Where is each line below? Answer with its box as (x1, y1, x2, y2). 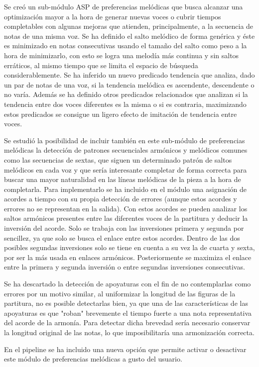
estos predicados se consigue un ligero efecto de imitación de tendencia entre (4, 108, 237, 119)
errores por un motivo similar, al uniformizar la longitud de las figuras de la (4, 288, 236, 298)
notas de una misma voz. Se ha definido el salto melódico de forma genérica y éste (4, 30, 255, 41)
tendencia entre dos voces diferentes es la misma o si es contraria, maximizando (4, 98, 247, 109)
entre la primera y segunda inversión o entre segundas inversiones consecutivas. (4, 262, 245, 272)
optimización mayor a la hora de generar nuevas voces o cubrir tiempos (4, 11, 221, 21)
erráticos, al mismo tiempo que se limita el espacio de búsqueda (4, 60, 198, 70)
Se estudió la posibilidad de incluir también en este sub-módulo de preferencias (4, 135, 245, 145)
